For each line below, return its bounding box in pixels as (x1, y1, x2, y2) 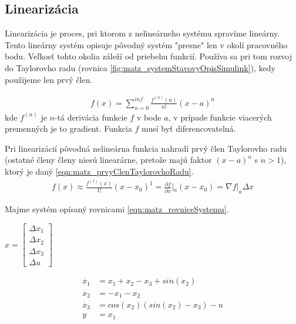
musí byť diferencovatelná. (142, 122, 236, 135)
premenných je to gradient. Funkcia (5, 122, 132, 135)
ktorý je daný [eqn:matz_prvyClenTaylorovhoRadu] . (5, 165, 194, 178)
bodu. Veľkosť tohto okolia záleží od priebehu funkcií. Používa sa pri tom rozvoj (5, 50, 292, 62)
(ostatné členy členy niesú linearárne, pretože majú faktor (5, 153, 212, 166)
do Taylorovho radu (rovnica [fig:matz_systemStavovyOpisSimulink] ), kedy (5, 61, 275, 74)
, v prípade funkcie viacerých (168, 111, 272, 123)
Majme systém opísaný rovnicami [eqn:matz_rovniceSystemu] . (5, 203, 229, 215)
